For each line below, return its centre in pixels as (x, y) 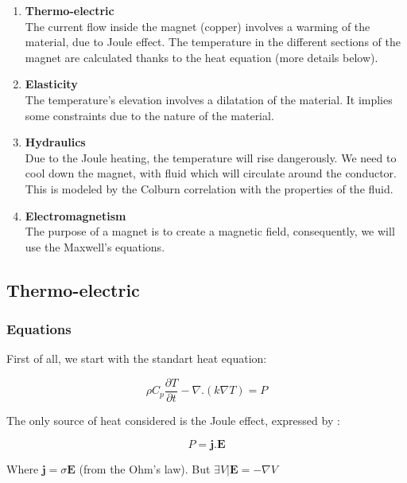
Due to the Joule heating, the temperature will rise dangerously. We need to (211, 157)
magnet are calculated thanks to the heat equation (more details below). (202, 57)
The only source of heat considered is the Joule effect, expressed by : (173, 420)
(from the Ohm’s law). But (145, 468)
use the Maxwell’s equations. (95, 246)
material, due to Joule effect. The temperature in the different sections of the (213, 42)
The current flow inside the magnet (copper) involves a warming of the (198, 26)
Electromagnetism (76, 215)
